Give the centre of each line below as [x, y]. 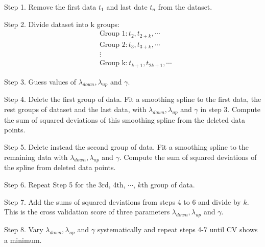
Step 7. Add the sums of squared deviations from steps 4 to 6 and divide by [123, 201]
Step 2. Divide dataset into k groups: [62, 24]
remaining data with [36, 157]
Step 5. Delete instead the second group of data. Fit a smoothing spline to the [127, 147]
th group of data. [168, 185]
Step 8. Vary [24, 229]
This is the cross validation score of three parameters [87, 212]
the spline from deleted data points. [60, 167]
